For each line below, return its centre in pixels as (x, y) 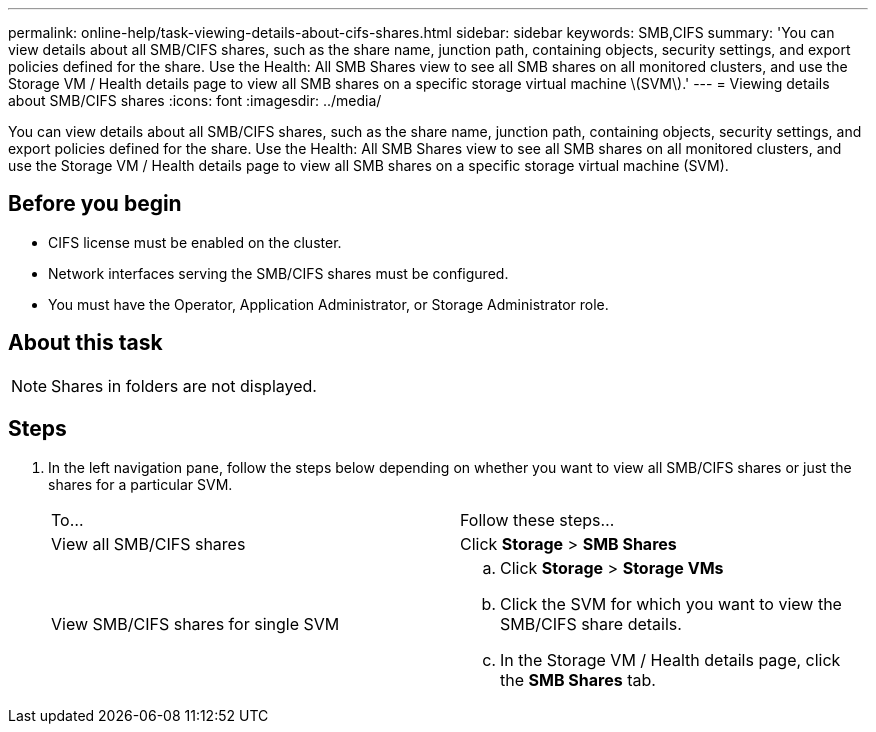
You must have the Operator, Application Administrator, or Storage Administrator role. (328, 304)
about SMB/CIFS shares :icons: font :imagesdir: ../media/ (195, 100)
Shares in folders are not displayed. (184, 385)
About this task (85, 343)
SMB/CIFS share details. (591, 623)
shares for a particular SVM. (140, 484)
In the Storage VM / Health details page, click (670, 659)
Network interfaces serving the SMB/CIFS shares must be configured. (278, 273)
